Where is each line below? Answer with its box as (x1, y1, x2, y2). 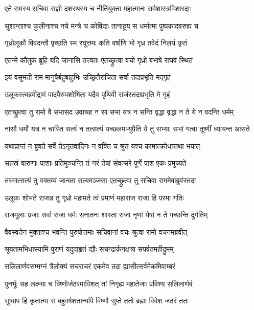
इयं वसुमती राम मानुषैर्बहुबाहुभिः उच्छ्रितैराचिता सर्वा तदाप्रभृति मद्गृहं (5, 72, 171, 82)
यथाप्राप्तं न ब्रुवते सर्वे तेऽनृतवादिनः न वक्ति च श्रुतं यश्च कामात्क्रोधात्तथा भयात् (5, 140, 200, 151)
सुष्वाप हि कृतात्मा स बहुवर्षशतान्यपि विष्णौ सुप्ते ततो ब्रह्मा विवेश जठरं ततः (5, 295, 189, 306)
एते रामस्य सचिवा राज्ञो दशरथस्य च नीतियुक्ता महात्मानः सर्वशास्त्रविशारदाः (5, 3, 191, 13)
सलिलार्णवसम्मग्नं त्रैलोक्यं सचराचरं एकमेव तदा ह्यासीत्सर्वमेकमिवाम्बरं (5, 260, 175, 271)
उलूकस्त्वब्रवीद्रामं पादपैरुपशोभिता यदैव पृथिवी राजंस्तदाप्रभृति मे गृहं (5, 88, 170, 99)
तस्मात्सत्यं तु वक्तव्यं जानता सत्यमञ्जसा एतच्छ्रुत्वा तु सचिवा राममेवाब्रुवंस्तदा (5, 174, 196, 185)
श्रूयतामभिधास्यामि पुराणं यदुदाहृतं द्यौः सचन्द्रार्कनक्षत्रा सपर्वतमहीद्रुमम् (5, 243, 174, 254)
